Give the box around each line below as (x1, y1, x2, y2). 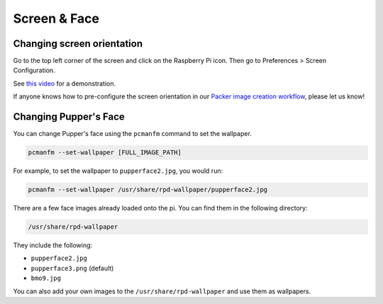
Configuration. (13, 66, 56, 74)
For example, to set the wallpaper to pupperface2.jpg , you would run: (13, 167, 223, 175)
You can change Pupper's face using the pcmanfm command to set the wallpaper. (13, 130, 252, 138)
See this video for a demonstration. (13, 79, 116, 88)
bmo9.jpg (30, 274, 62, 283)
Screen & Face (13, 11, 99, 26)
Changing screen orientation (13, 38, 143, 50)
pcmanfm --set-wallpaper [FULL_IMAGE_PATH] (28, 149, 182, 157)
